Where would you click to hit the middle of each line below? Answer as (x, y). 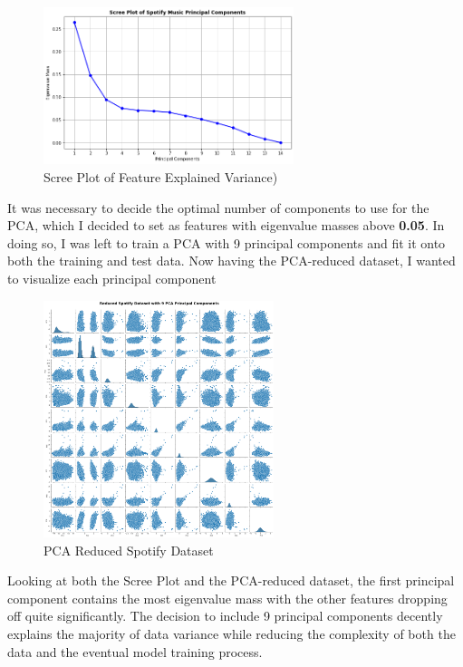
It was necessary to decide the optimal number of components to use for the (218, 207)
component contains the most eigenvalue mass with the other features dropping (227, 598)
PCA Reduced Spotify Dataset (129, 550)
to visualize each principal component (112, 278)
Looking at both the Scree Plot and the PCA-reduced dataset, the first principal (231, 580)
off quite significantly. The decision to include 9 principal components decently (225, 616)
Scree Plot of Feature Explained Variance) (161, 177)
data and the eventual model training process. (135, 651)
